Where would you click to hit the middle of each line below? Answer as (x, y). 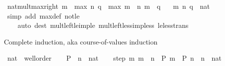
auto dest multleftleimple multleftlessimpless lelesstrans (103, 25)
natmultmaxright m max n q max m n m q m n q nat (109, 6)
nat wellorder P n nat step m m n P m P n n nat (114, 58)
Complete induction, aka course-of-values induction (81, 41)
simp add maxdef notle (43, 15)
